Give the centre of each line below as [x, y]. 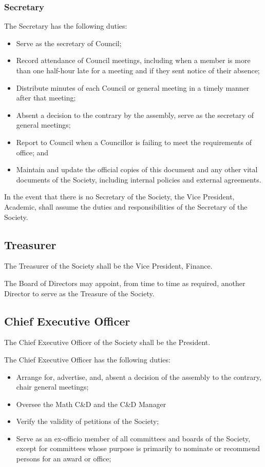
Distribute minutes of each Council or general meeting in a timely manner [133, 87]
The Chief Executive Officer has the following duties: [87, 359]
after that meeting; [46, 98]
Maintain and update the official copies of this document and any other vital [137, 169]
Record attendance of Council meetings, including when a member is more [133, 60]
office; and [32, 152]
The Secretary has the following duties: [66, 26]
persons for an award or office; [64, 459]
